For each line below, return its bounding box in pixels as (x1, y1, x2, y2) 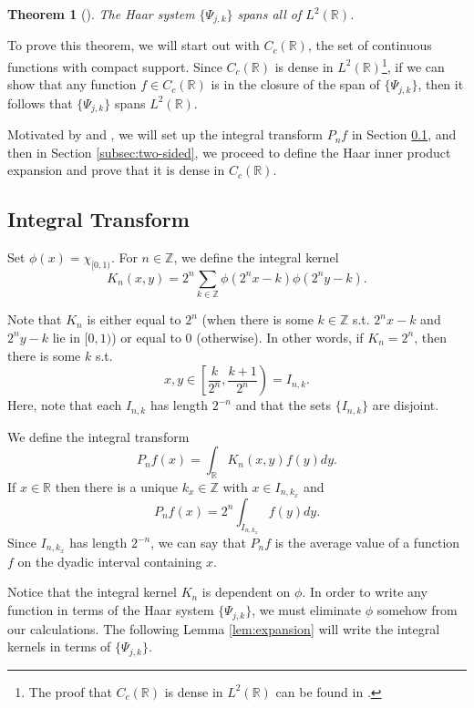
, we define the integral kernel (173, 248, 339, 267)
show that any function (7, 75, 137, 94)
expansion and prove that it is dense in (7, 160, 225, 180)
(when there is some (201, 310, 314, 329)
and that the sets (235, 395, 332, 415)
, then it (417, 75, 464, 94)
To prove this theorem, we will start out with (7, 36, 260, 55)
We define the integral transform (7, 426, 190, 446)
